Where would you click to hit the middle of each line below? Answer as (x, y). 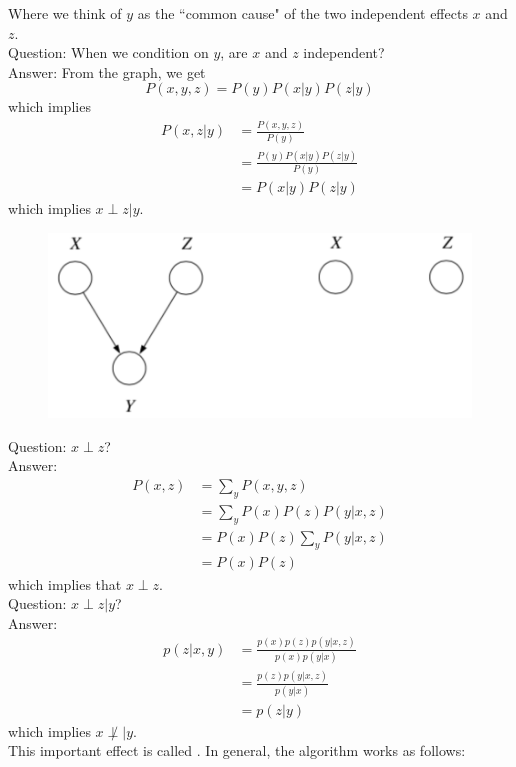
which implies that (65, 583)
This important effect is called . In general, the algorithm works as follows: (237, 750)
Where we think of (65, 13)
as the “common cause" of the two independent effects (302, 13)
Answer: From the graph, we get (107, 71)
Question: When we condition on (108, 52)
